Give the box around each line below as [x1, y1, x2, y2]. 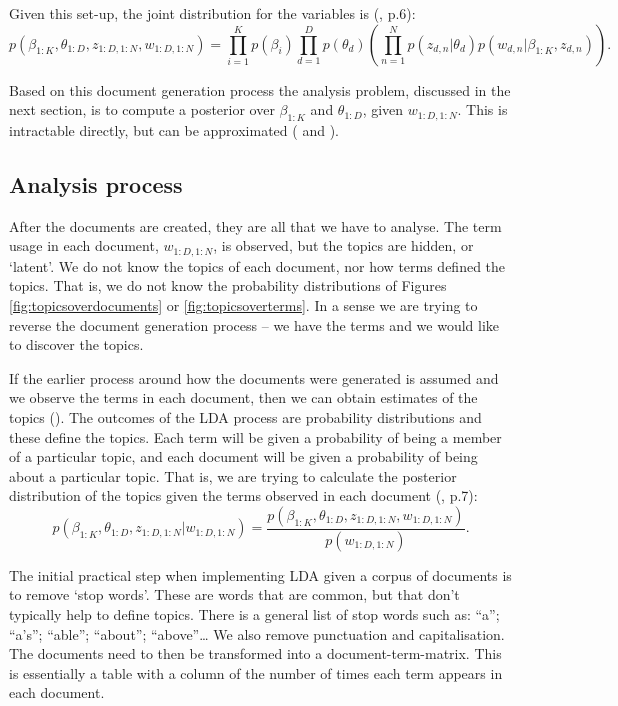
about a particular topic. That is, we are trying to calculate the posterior [9, 465, 457, 486]
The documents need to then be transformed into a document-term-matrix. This [9, 643, 502, 664]
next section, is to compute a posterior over [9, 99, 275, 120]
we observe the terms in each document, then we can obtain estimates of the [9, 387, 478, 408]
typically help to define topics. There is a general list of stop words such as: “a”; [9, 604, 500, 625]
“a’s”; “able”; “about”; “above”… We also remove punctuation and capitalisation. [9, 623, 505, 644]
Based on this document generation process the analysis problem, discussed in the [9, 79, 511, 100]
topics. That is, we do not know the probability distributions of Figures [9, 275, 447, 296]
